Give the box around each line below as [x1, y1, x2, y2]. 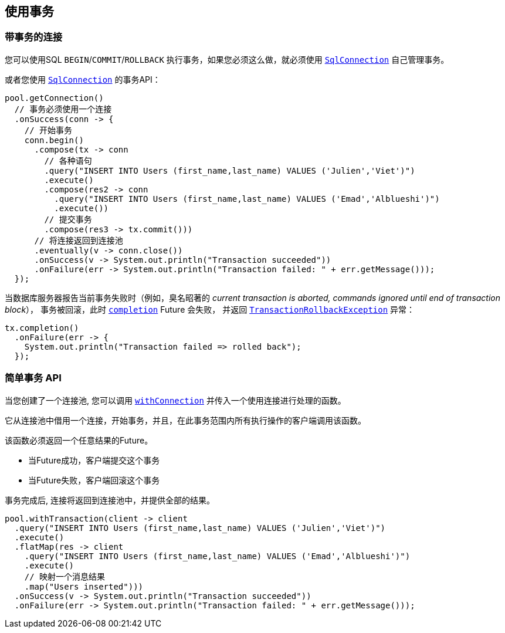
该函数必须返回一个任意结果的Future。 [5, 435, 153, 445]
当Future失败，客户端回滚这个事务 [28, 475, 160, 485]
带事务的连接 [5, 31, 63, 43]
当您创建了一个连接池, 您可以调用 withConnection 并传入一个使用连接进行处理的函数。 [5, 395, 346, 405]
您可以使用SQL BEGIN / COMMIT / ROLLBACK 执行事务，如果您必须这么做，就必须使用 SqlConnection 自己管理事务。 [5, 54, 449, 65]
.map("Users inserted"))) [24, 581, 144, 591]
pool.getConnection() [5, 93, 104, 103]
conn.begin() [24, 135, 84, 145]
